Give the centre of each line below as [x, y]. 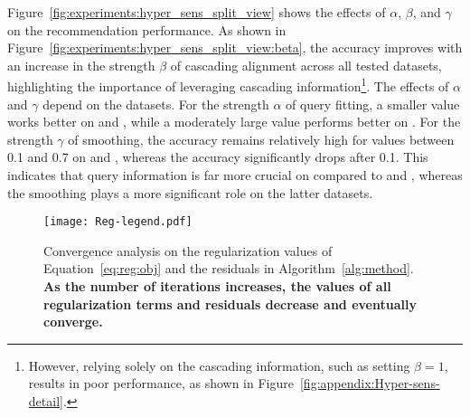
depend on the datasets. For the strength [156, 104]
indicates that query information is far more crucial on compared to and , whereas [235, 175]
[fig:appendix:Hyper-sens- [370, 383]
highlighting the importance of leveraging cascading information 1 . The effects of [228, 85]
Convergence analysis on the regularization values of [188, 250]
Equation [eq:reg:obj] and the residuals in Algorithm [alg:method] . [229, 268]
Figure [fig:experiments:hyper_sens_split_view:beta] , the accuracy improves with [235, 47]
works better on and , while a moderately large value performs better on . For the [234, 122]
